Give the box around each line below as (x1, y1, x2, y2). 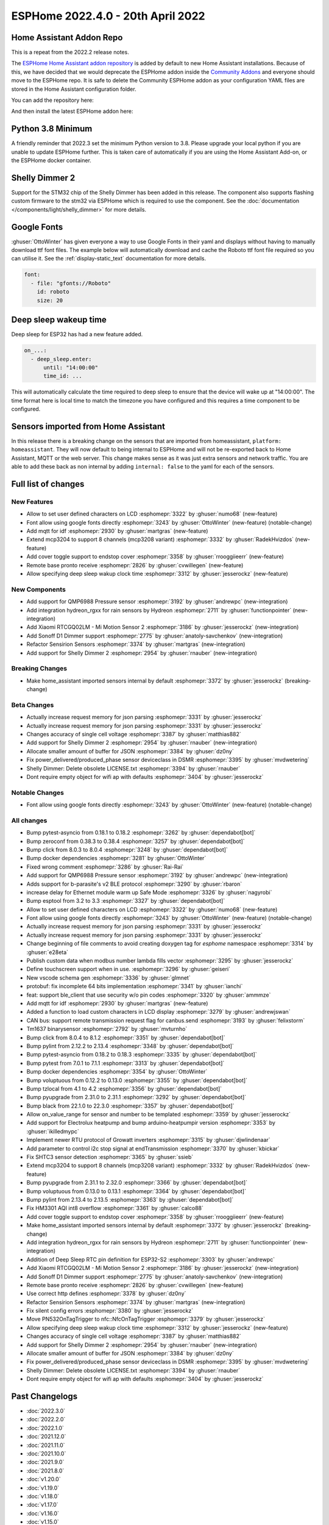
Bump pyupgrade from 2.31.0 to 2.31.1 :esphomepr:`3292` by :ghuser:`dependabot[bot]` (26, 1094, 247, 1101)
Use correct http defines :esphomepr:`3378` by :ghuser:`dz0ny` (26, 1290, 186, 1297)
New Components (11, 585, 66, 594)
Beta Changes (11, 700, 54, 709)
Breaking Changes (11, 664, 68, 673)
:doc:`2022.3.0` (26, 1407, 66, 1415)
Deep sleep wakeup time (11, 315, 107, 325)
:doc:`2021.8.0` (26, 1467, 65, 1474)
